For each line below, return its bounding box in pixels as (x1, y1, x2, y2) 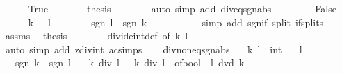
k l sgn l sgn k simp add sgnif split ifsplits (28, 15, 324, 29)
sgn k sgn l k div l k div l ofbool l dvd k (15, 55, 245, 70)
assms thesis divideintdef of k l (5, 28, 188, 43)
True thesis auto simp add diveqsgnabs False (28, 1, 336, 15)
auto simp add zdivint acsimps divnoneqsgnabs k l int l (5, 41, 302, 56)
